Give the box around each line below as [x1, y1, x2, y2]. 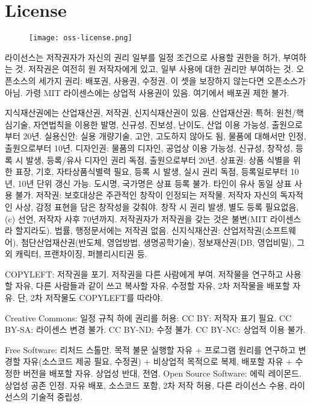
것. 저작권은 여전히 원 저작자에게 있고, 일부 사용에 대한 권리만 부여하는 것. [15, 62, 294, 75]
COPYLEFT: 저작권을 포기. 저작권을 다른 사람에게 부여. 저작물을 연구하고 [5, 267, 283, 280]
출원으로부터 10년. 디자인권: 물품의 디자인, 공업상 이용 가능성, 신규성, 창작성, [5, 141, 293, 154]
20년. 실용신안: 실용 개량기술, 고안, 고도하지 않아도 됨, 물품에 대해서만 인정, [23, 130, 306, 142]
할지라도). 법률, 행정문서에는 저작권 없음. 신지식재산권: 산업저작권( [15, 224, 265, 237]
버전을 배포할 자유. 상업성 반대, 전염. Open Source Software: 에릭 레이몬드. [23, 367, 302, 380]
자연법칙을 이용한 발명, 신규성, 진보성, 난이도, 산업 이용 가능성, [33, 118, 269, 130]
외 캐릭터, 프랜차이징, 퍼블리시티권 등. [5, 247, 147, 260]
